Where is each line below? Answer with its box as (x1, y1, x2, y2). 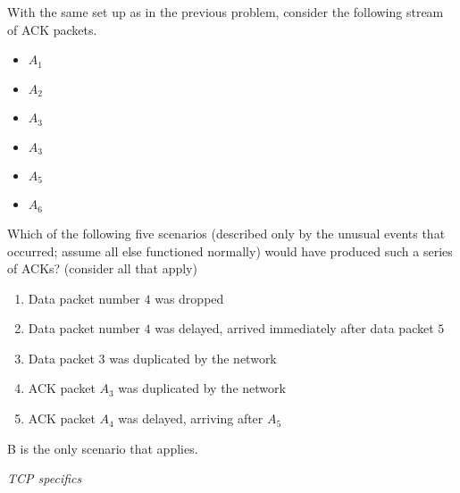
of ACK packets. (7, 20, 97, 38)
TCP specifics (7, 469, 82, 488)
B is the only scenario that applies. (7, 439, 198, 457)
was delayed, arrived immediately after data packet (155, 319, 434, 338)
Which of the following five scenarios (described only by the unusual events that (7, 223, 446, 242)
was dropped (155, 288, 224, 307)
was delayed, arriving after (118, 409, 263, 428)
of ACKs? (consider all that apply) (7, 259, 197, 278)
